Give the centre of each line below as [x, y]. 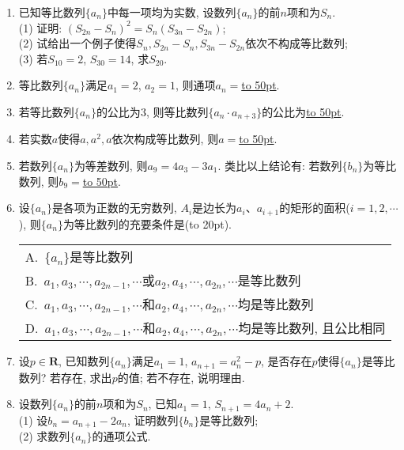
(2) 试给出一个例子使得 [77, 43]
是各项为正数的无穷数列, [114, 208]
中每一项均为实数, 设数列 [172, 12]
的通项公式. [121, 436]
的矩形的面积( [315, 208]
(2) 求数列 [44, 436]
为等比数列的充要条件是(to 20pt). [147, 223]
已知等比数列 [52, 12]
